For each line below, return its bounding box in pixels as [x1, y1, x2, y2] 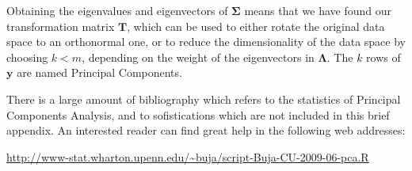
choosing [6, 48, 48, 65]
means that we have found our [244, 2, 391, 18]
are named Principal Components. [17, 64, 182, 81]
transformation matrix [6, 17, 115, 34]
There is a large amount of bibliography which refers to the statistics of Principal [6, 90, 401, 107]
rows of [366, 48, 401, 65]
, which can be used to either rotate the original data [127, 17, 385, 34]
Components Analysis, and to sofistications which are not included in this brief [6, 106, 390, 123]
